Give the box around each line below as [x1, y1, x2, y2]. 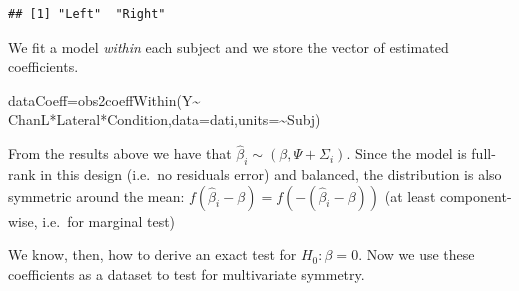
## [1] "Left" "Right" [8, 7, 166, 21]
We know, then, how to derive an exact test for [8, 244, 297, 265]
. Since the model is [346, 143, 467, 164]
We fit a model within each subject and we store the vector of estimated [8, 36, 449, 57]
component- [439, 185, 512, 206]
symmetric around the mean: [8, 185, 185, 206]
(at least [384, 185, 436, 206]
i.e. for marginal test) [42, 210, 176, 231]
